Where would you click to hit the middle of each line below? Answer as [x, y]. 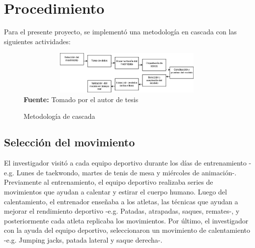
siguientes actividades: [37, 41]
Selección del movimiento [70, 142]
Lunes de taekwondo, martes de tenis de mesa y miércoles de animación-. [127, 172]
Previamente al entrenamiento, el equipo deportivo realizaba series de [109, 182]
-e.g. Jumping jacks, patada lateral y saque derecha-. [83, 240]
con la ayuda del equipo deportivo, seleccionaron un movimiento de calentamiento [127, 230]
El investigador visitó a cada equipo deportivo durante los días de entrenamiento [125, 163]
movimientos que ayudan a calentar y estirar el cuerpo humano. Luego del [115, 192]
